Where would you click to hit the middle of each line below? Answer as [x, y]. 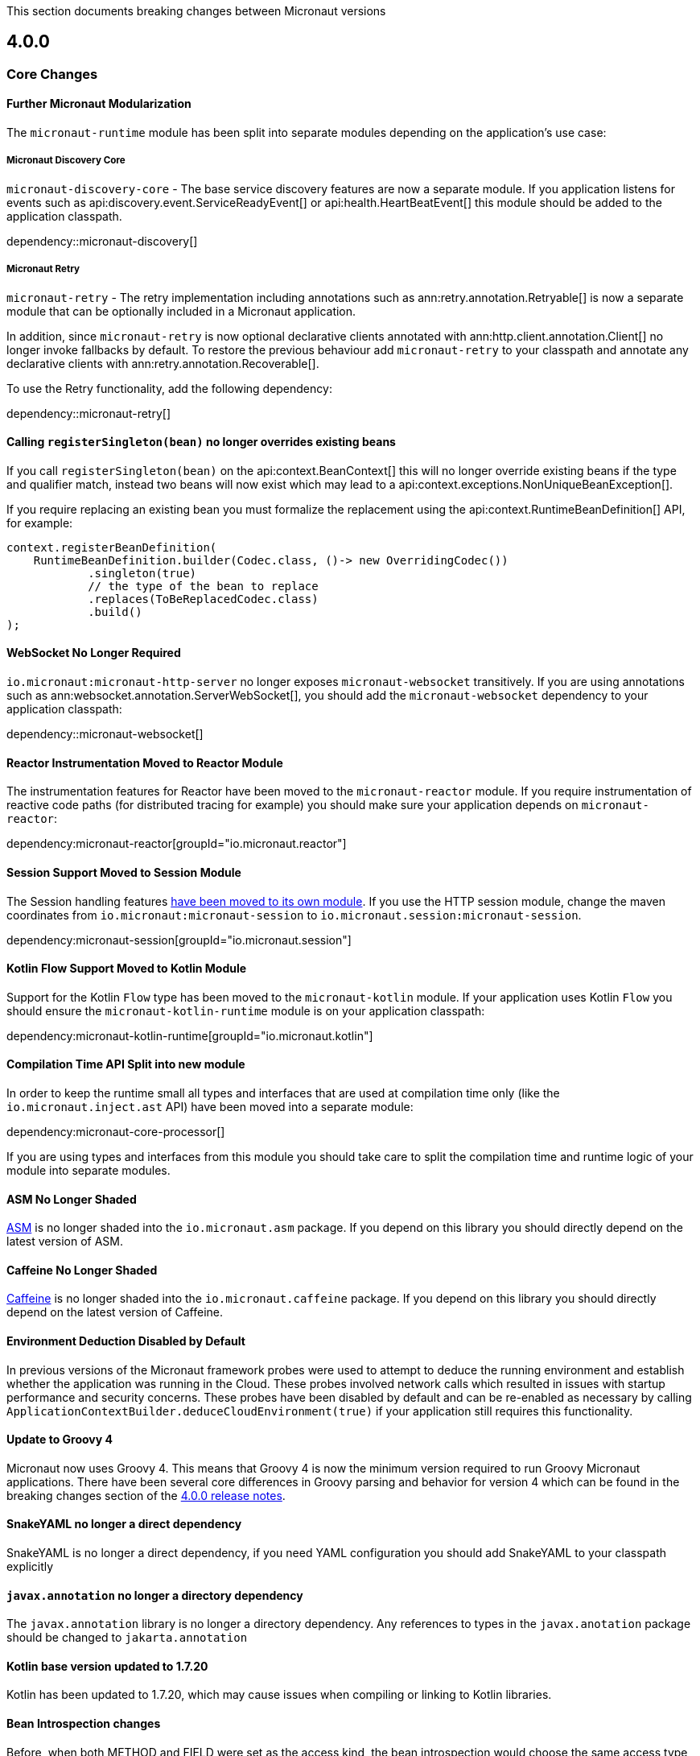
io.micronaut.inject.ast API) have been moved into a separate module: [210, 1106]
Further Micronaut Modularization [99, 104]
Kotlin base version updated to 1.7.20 [107, 1666]
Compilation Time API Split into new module [126, 1064]
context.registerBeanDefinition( [112, 547]
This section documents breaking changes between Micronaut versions [196, 11]
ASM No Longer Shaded [72, 1199]
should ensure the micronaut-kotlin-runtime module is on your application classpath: [246, 1010]
